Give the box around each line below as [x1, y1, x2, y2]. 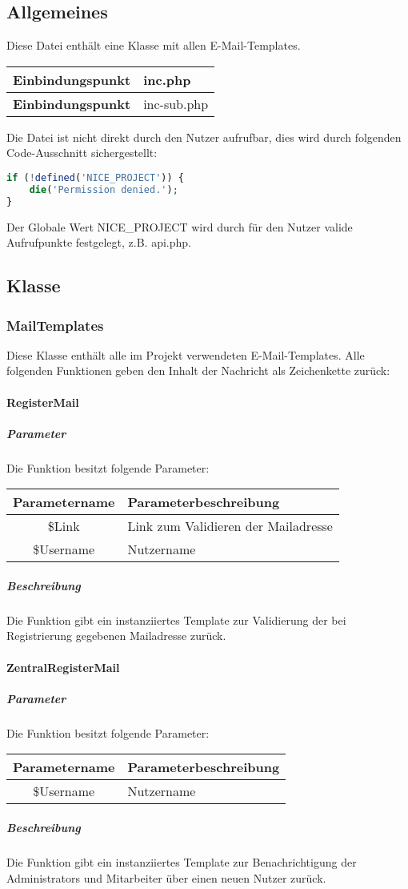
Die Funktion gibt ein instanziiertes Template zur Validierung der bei [6, 611, 346, 628]
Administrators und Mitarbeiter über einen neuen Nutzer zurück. [6, 869, 326, 886]
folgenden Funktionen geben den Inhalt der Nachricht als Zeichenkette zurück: [6, 362, 390, 379]
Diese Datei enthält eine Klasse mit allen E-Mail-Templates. [6, 37, 301, 54]
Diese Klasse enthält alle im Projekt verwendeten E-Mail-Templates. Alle [6, 346, 365, 363]
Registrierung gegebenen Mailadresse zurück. [6, 627, 226, 644]
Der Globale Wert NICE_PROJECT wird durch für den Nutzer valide [6, 218, 353, 235]
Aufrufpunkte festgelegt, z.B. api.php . [6, 234, 191, 251]
